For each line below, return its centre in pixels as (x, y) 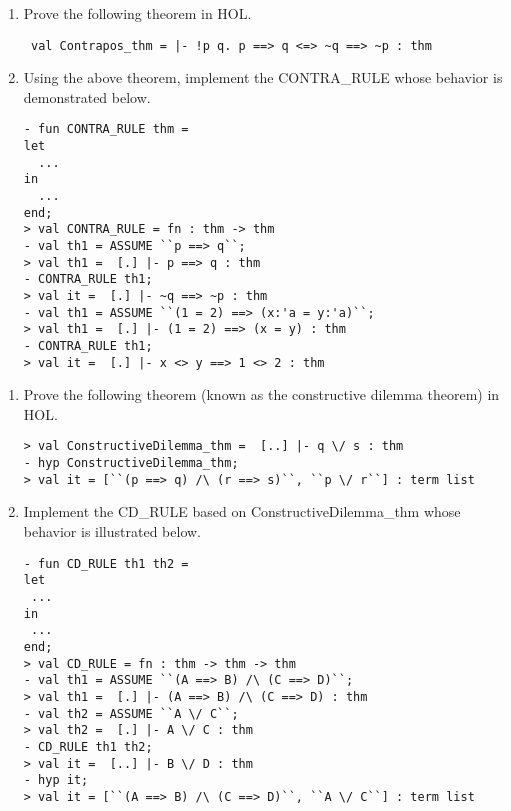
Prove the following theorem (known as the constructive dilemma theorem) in (261, 394)
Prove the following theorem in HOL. (137, 13)
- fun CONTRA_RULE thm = (106, 129)
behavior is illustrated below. (112, 531)
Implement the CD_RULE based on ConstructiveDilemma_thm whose (242, 511)
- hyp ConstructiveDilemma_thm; (131, 463)
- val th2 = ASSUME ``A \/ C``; (131, 713)
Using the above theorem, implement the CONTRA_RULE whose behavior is (263, 77)
